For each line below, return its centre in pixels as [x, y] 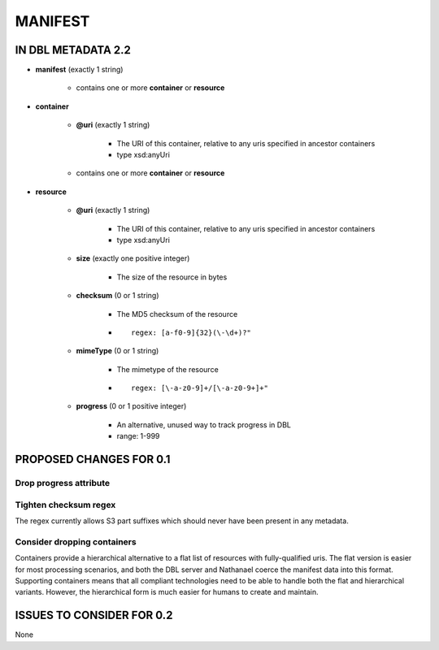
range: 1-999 [138, 436]
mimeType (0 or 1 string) [117, 351]
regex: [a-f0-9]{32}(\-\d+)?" [191, 332]
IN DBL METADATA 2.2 [73, 50]
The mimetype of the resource [167, 369]
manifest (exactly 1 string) [79, 70]
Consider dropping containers [76, 542]
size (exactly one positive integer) [133, 258]
